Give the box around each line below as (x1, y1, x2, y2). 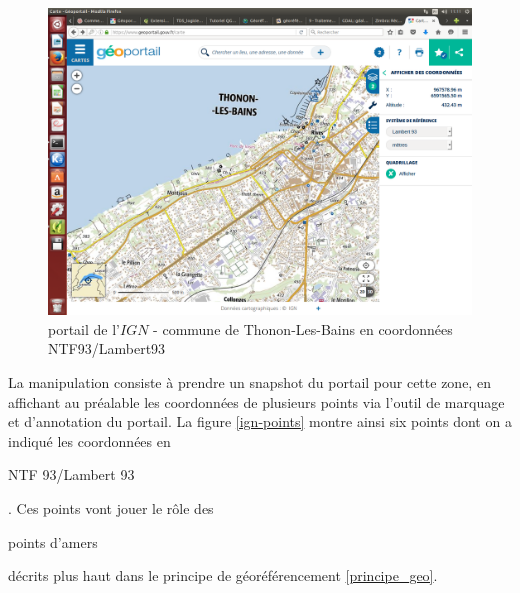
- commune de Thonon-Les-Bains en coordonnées (153, 318, 453, 339)
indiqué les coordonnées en (8, 430, 171, 451)
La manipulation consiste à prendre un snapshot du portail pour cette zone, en (8, 372, 491, 393)
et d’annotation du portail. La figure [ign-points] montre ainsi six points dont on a (8, 411, 512, 432)
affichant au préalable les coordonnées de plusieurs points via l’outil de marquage (8, 391, 505, 412)
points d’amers (8, 531, 98, 552)
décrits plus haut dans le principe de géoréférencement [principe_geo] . (8, 565, 438, 586)
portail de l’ (48, 318, 121, 339)
